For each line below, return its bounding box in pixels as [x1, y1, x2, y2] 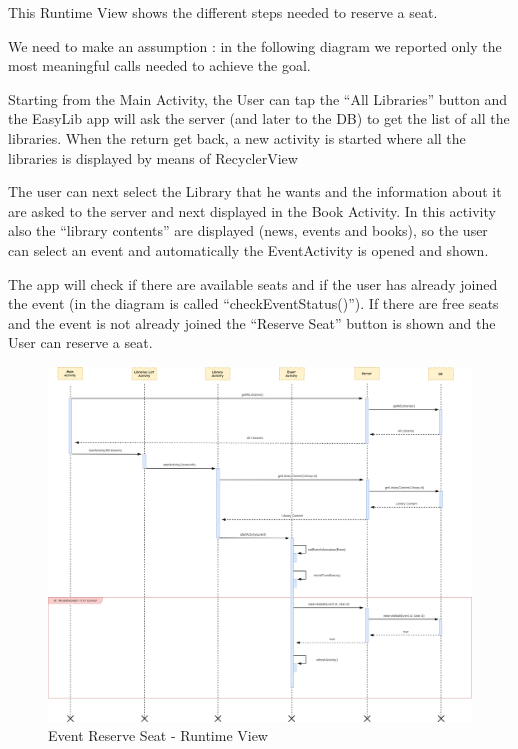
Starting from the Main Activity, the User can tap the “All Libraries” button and [8, 88, 508, 109]
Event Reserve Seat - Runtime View [48, 725, 268, 746]
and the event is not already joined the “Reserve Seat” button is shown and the [8, 312, 496, 333]
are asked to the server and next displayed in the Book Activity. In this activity [8, 200, 496, 221]
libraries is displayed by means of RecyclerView [8, 147, 298, 168]
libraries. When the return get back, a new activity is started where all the [8, 127, 466, 148]
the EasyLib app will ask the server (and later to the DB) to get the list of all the [8, 108, 510, 129]
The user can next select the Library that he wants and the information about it [8, 181, 502, 202]
